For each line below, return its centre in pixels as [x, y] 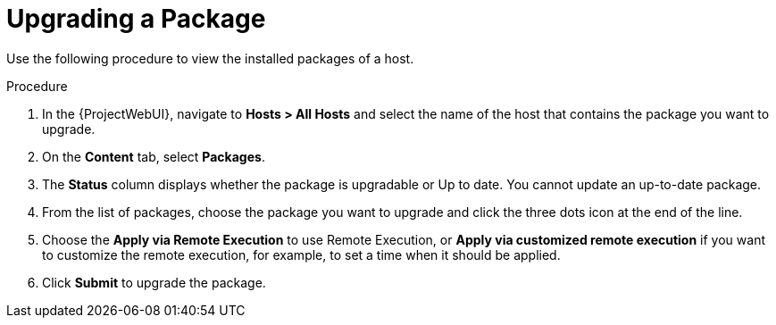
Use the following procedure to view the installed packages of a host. [210, 58]
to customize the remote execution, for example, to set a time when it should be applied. [301, 254]
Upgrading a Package [136, 19]
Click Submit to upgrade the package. [154, 282]
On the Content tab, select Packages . [154, 156]
